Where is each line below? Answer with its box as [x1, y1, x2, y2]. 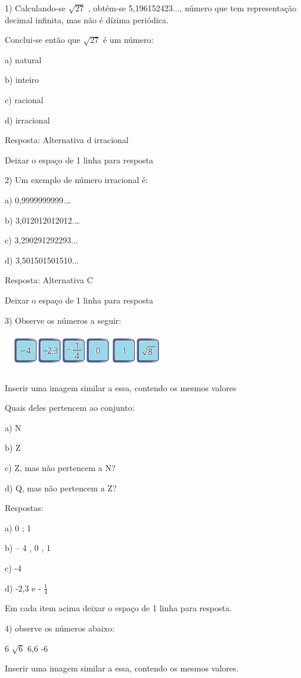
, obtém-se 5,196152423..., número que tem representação [88, 2, 297, 14]
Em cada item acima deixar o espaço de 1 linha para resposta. [5, 602, 232, 614]
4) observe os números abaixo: [5, 622, 114, 634]
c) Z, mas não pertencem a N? [5, 462, 116, 474]
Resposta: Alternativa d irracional [5, 134, 129, 146]
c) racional [5, 93, 44, 106]
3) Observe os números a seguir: [5, 314, 122, 326]
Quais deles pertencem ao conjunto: [5, 401, 135, 414]
